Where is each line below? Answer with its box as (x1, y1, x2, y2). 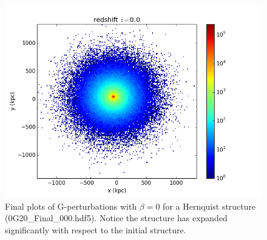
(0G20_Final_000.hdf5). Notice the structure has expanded (5, 212, 228, 224)
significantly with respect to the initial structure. (5, 223, 186, 236)
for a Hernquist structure (163, 199, 256, 212)
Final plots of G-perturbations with (5, 199, 137, 212)
